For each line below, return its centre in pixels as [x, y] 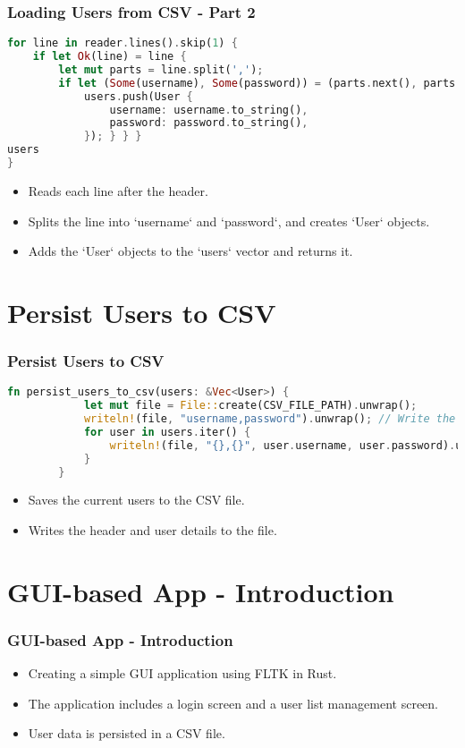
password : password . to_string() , [209, 123]
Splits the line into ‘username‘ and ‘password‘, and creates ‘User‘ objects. [229, 221]
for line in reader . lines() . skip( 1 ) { [123, 43]
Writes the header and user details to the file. [152, 530]
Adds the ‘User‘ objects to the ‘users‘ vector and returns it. [190, 251]
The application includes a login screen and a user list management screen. [233, 703]
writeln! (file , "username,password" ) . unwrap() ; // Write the [270, 419]
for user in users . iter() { [167, 432]
